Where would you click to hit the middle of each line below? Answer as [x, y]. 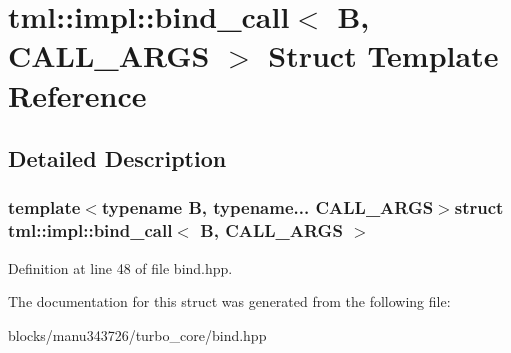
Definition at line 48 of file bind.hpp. [120, 267]
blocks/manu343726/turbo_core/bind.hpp [137, 334]
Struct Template [383, 55]
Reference [77, 94]
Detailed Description [117, 158]
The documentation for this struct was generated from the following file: [229, 301]
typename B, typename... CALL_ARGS [267, 207]
